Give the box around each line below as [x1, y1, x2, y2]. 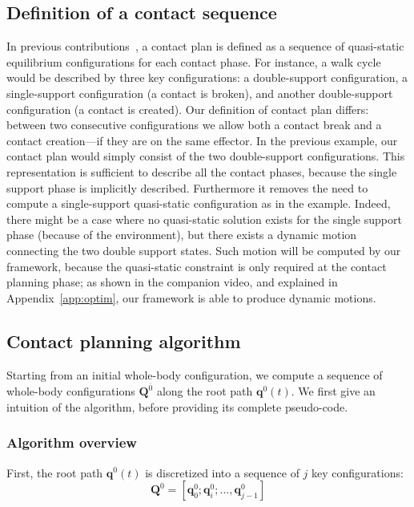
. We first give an [291, 383, 376, 400]
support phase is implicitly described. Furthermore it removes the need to [6, 179, 368, 196]
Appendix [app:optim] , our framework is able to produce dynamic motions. [6, 289, 376, 306]
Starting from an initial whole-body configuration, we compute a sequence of [6, 366, 383, 383]
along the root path [156, 383, 253, 400]
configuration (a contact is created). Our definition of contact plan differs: [6, 100, 369, 117]
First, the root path [6, 464, 103, 481]
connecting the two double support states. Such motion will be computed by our [6, 241, 401, 258]
